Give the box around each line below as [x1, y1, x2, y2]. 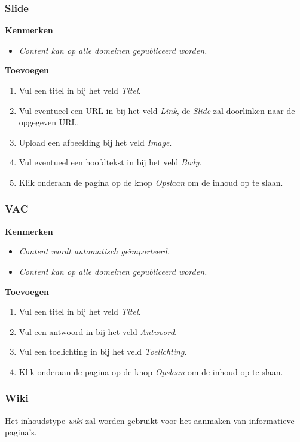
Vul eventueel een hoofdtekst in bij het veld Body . [19, 156, 202, 168]
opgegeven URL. [19, 116, 79, 128]
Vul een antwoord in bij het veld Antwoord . [19, 325, 177, 337]
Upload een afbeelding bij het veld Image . [19, 136, 172, 148]
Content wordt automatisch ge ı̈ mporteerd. [19, 245, 170, 257]
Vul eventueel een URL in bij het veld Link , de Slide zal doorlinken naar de [19, 104, 295, 116]
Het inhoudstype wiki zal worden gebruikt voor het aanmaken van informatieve [5, 414, 295, 426]
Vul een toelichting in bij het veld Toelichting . [19, 345, 187, 358]
